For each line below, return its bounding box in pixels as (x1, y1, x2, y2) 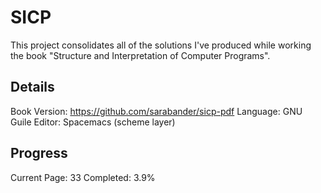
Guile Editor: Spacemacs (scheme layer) (10, 116, 176, 128)
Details (10, 79, 55, 96)
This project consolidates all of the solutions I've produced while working (10, 39, 312, 51)
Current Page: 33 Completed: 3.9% (10, 171, 156, 183)
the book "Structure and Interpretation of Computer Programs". (10, 49, 271, 61)
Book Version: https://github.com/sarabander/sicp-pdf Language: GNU (10, 105, 303, 117)
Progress (10, 145, 68, 162)
